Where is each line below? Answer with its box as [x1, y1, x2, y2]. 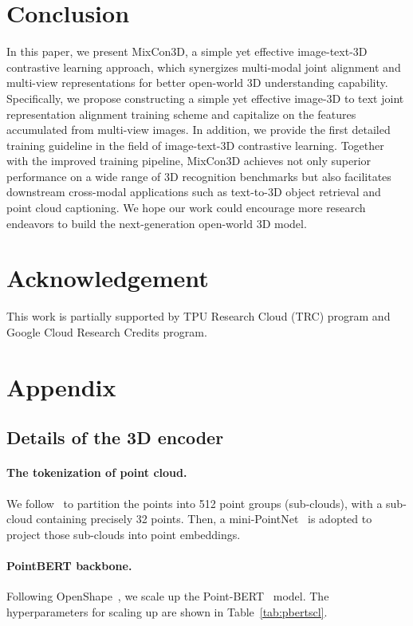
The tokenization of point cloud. [6, 464, 187, 481]
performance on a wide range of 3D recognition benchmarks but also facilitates [6, 167, 391, 184]
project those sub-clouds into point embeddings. [6, 526, 241, 542]
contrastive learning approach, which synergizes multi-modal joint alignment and [6, 58, 401, 75]
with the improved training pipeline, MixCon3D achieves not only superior [6, 152, 372, 169]
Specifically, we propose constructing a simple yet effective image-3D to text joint [6, 89, 404, 106]
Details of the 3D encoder [6, 425, 224, 450]
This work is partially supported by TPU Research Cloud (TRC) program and [6, 308, 391, 325]
